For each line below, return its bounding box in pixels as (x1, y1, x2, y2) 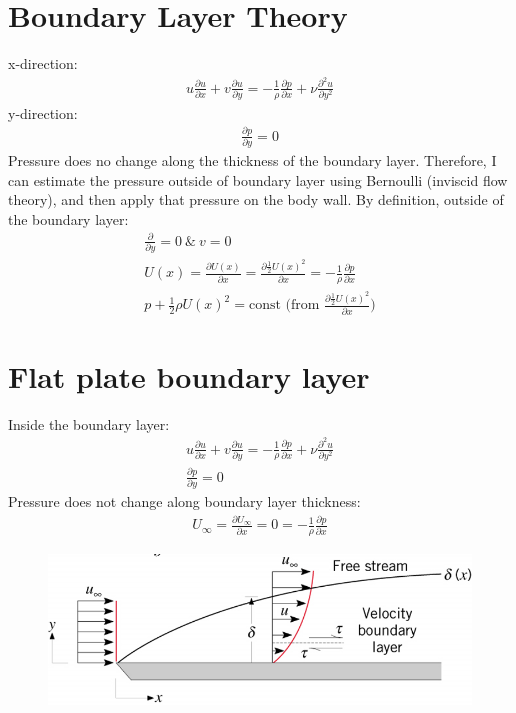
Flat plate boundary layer (8, 355, 370, 396)
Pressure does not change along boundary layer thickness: (8, 491, 361, 512)
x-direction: (8, 53, 78, 74)
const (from (248, 298, 320, 313)
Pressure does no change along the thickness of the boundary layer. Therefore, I (8, 149, 497, 170)
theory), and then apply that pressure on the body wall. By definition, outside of (8, 189, 504, 210)
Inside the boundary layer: (8, 413, 170, 434)
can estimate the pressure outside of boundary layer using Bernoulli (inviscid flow (8, 169, 508, 190)
